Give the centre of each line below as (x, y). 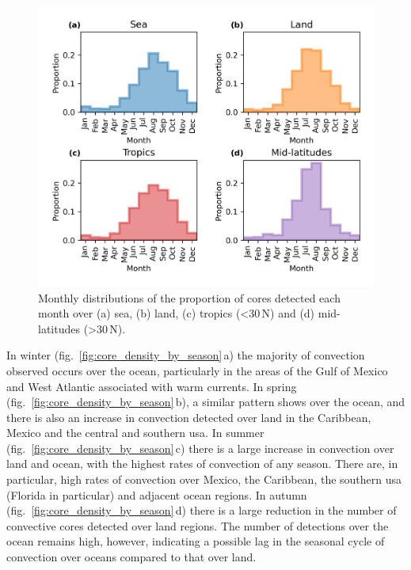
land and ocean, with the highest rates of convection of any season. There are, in (202, 464)
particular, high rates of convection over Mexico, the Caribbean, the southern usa (204, 479)
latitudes (59, 328)
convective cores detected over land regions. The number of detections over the (198, 525)
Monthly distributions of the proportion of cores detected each (189, 297)
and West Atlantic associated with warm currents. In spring (152, 386)
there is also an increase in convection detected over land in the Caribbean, (189, 417)
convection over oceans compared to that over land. (131, 557)
